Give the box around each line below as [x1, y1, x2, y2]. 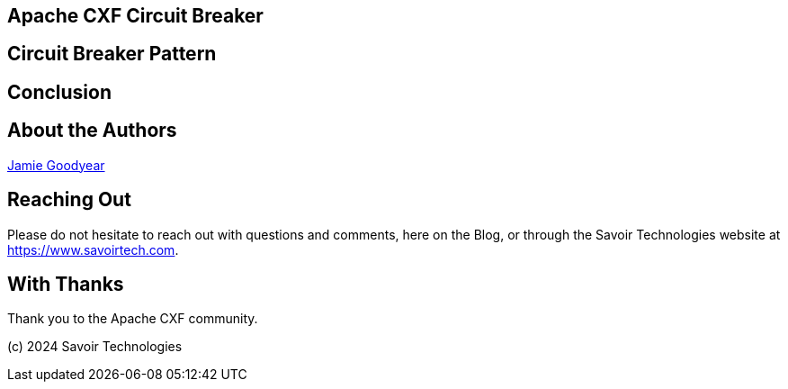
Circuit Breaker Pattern [7, 42, 217, 66]
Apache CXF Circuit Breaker [7, 5, 264, 27]
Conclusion [7, 80, 112, 104]
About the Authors [7, 119, 177, 142]
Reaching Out [7, 188, 131, 212]
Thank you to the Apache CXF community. [7, 311, 258, 327]
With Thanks [7, 272, 124, 295]
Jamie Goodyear [7, 157, 105, 173]
